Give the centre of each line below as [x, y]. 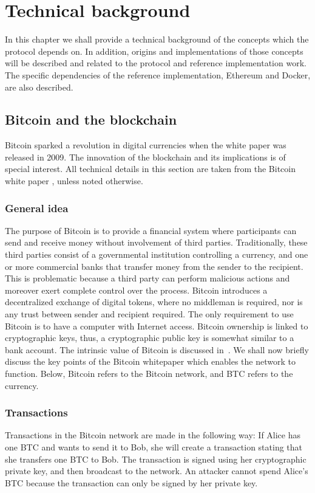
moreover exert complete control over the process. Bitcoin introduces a [136, 290]
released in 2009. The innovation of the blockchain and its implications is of [145, 157]
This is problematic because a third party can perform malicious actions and [147, 278]
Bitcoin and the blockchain [91, 119]
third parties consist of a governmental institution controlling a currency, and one [157, 254]
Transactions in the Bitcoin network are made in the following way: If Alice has [153, 435]
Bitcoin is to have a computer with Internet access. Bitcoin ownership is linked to [157, 326]
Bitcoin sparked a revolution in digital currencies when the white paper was [146, 145]
